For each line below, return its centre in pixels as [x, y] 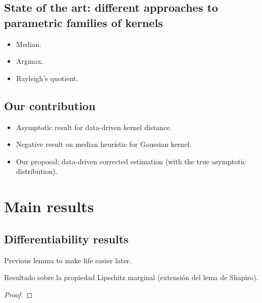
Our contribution [50, 105]
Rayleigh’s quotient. [47, 78]
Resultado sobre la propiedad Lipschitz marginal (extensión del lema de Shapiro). [131, 277]
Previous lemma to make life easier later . [68, 260]
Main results [49, 206]
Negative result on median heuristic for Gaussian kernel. [104, 144]
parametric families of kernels [84, 22]
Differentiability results [66, 238]
